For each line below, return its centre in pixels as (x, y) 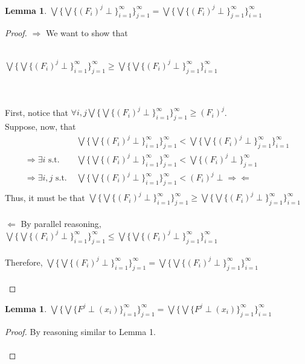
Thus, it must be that (45, 197)
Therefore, (24, 262)
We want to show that (87, 33)
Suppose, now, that (40, 126)
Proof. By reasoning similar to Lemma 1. (80, 331)
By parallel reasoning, (61, 223)
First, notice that (37, 112)
